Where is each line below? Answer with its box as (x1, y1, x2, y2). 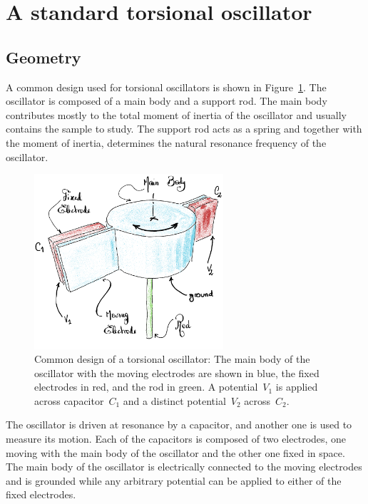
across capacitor (34, 393, 104, 408)
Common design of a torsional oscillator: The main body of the (34, 351, 310, 366)
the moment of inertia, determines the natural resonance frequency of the (6, 135, 327, 150)
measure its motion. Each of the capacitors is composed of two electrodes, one (6, 431, 347, 446)
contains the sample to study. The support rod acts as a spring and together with (6, 121, 362, 136)
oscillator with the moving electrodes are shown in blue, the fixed (34, 365, 320, 380)
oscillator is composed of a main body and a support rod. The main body (6, 93, 327, 108)
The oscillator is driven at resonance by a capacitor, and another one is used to (6, 417, 352, 432)
